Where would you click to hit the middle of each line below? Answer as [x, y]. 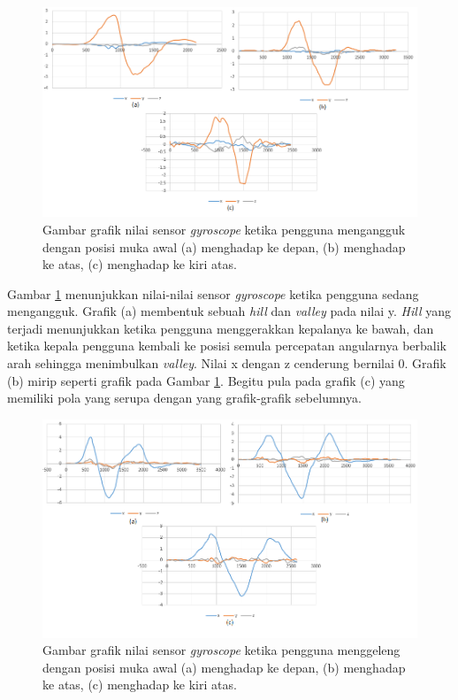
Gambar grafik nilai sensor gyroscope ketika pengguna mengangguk [224, 229]
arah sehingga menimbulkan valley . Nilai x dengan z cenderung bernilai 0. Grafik [227, 363]
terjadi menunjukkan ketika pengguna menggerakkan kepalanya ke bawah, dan [221, 328]
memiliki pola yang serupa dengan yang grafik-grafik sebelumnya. [184, 398]
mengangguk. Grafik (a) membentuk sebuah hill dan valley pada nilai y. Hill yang [229, 311]
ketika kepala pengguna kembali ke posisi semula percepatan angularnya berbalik [227, 346]
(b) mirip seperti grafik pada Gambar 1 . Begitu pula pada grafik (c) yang [206, 380]
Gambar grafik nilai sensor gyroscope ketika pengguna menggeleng [221, 650]
